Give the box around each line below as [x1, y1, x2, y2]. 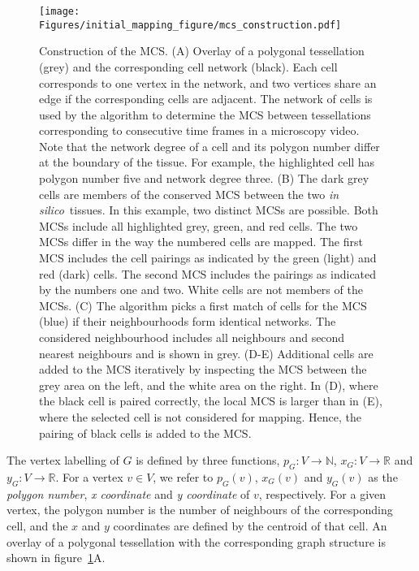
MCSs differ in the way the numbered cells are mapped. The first [39, 233, 363, 250]
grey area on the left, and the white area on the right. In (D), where [39, 376, 378, 393]
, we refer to [153, 468, 214, 485]
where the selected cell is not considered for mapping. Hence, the [39, 408, 361, 425]
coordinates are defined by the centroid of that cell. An [113, 517, 387, 534]
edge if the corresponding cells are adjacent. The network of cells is [39, 90, 373, 107]
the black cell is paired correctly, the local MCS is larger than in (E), [39, 392, 382, 409]
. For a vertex [55, 468, 123, 485]
